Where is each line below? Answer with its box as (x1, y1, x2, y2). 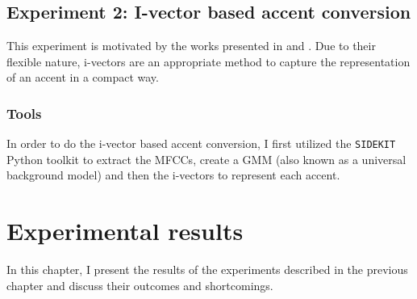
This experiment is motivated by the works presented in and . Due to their (6, 37, 376, 54)
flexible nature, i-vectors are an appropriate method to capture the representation (6, 53, 411, 69)
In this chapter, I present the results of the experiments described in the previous (6, 261, 408, 278)
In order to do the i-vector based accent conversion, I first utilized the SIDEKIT (6, 135, 396, 152)
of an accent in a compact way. (6, 69, 159, 86)
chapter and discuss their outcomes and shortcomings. (6, 276, 273, 293)
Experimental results (6, 214, 244, 247)
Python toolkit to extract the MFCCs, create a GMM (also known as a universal (6, 150, 407, 167)
